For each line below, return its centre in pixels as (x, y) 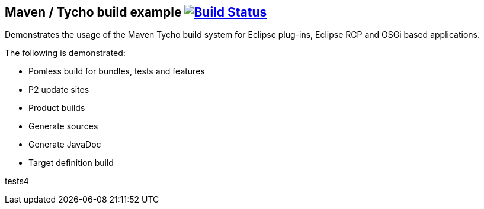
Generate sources (63, 126)
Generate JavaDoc (65, 145)
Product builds (57, 108)
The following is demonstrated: (65, 53)
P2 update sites (59, 90)
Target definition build (71, 163)
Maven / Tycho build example (93, 12)
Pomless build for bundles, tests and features (117, 71)
